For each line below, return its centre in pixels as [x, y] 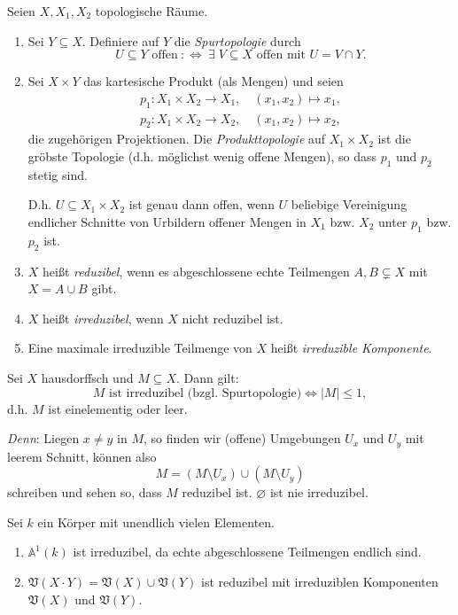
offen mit [281, 55]
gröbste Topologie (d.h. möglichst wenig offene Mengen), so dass [202, 156]
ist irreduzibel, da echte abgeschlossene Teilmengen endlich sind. [247, 552]
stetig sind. [58, 174]
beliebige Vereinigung [349, 204]
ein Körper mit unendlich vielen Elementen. [156, 522]
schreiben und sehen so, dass [85, 492]
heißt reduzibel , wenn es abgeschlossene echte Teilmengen [196, 271]
